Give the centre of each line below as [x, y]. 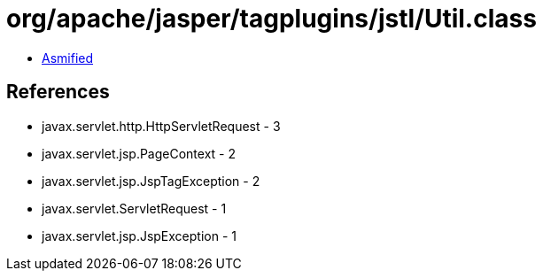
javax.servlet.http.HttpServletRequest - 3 [161, 126]
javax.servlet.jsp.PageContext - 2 [139, 153]
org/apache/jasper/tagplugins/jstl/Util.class [271, 19]
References [58, 92]
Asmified [68, 58]
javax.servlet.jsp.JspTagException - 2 [151, 181]
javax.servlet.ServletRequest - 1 [134, 208]
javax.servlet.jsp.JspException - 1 [139, 236]
